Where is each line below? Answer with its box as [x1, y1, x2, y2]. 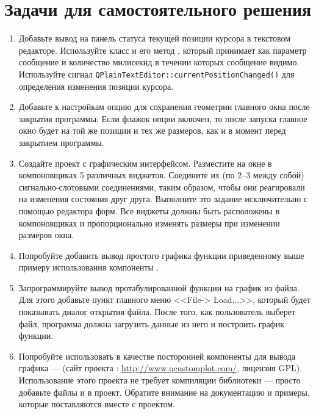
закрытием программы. [18, 136, 104, 148]
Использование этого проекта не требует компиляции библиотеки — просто [18, 374, 301, 387]
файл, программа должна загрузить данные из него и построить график [18, 317, 285, 330]
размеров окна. [18, 228, 74, 241]
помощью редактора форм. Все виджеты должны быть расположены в [18, 204, 280, 217]
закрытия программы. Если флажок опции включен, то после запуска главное [18, 112, 307, 125]
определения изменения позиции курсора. [18, 79, 174, 92]
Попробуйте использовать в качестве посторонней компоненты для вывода [18, 349, 296, 362]
